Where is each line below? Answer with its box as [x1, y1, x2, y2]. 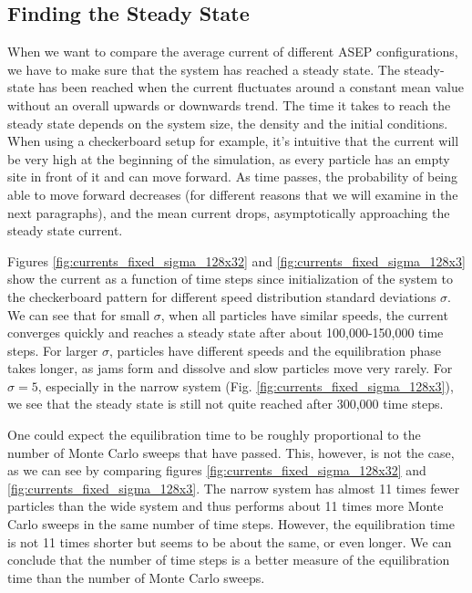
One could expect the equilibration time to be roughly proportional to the [7, 425, 421, 444]
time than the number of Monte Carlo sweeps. [7, 567, 265, 587]
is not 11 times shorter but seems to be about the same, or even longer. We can [7, 532, 452, 551]
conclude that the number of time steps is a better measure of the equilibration [7, 550, 450, 569]
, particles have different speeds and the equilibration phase [108, 340, 441, 359]
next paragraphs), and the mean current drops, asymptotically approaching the [7, 203, 450, 222]
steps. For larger [7, 340, 98, 359]
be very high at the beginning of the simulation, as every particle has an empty [7, 149, 450, 168]
